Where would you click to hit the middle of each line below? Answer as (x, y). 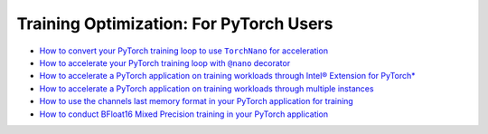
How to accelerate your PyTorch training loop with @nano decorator (165, 62)
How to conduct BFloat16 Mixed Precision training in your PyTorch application (184, 114)
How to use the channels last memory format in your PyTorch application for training (197, 101)
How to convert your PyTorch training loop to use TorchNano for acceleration (184, 51)
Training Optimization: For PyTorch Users (175, 24)
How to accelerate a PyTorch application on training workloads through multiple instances (206, 88)
